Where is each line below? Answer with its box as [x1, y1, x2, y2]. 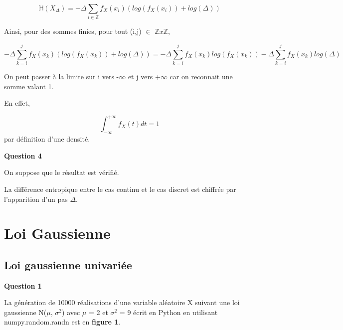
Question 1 [4, 280, 42, 291]
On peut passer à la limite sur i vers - [4, 71, 119, 82]
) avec [62, 307, 80, 317]
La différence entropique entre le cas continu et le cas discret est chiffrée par [4, 183, 236, 194]
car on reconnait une [170, 71, 233, 82]
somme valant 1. [4, 81, 54, 91]
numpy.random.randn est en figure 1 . [4, 317, 121, 327]
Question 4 [4, 150, 42, 161]
